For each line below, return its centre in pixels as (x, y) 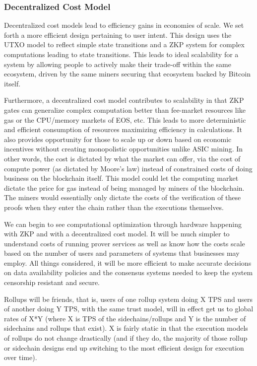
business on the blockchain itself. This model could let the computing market (121, 178)
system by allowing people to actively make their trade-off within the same (118, 64)
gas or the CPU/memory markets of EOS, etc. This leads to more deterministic (125, 119)
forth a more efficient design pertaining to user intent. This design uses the (118, 35)
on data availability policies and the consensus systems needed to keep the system (128, 272)
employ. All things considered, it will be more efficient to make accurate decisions (128, 262)
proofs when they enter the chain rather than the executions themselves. (114, 207)
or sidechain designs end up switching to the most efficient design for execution (124, 347)
